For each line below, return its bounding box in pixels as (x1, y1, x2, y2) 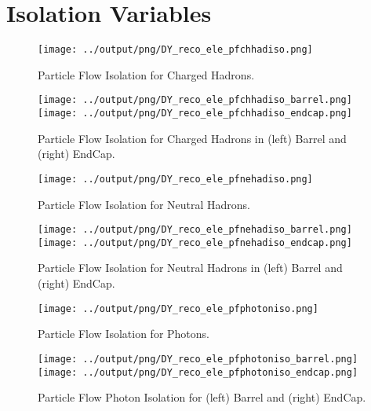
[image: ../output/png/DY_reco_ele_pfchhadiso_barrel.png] (38, 94, 352, 106)
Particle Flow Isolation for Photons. (38, 325, 210, 342)
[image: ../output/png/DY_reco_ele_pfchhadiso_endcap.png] (38, 108, 352, 119)
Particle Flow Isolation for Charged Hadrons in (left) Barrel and (38, 130, 347, 146)
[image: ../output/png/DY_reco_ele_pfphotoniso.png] (38, 303, 318, 314)
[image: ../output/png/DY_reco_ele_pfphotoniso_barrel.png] (38, 353, 358, 365)
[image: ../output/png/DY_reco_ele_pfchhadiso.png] (38, 44, 313, 56)
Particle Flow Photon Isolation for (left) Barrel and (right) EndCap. (38, 389, 366, 405)
